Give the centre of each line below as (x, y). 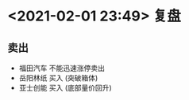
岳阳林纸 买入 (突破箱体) (58, 78)
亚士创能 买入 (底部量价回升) (65, 88)
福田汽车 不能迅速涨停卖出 (62, 68)
